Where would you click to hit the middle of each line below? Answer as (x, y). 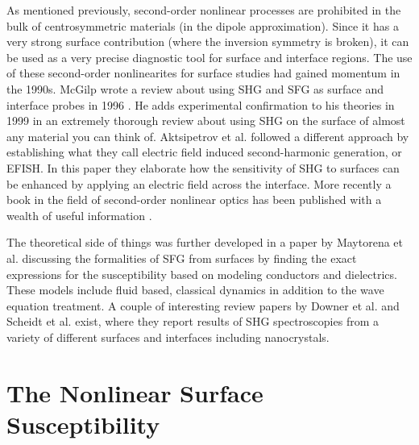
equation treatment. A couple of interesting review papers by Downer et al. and (203, 305)
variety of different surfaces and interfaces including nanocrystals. (168, 337)
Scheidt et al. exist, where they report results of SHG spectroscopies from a (193, 321)
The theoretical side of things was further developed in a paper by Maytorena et (205, 242)
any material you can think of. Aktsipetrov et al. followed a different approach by (208, 136)
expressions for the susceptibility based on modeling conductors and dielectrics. (202, 274)
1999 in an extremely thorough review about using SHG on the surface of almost (206, 121)
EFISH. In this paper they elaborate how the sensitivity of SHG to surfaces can (203, 167)
